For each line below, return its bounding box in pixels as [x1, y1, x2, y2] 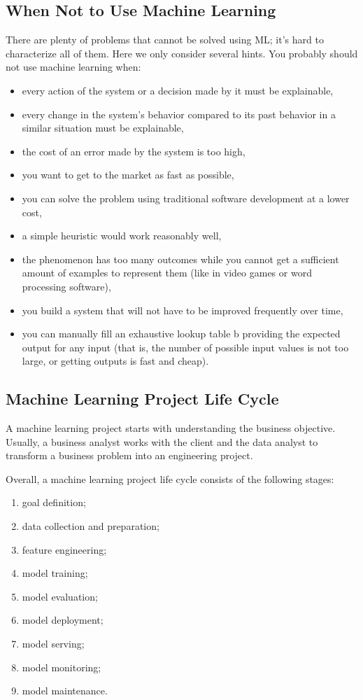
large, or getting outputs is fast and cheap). [22, 353, 209, 368]
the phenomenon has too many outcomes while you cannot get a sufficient [22, 251, 339, 266]
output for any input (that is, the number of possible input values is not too [22, 339, 349, 354]
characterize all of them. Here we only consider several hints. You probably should [6, 45, 358, 60]
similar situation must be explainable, [22, 120, 184, 135]
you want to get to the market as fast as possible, [22, 167, 234, 182]
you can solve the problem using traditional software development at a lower [22, 190, 350, 205]
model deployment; [22, 612, 104, 627]
